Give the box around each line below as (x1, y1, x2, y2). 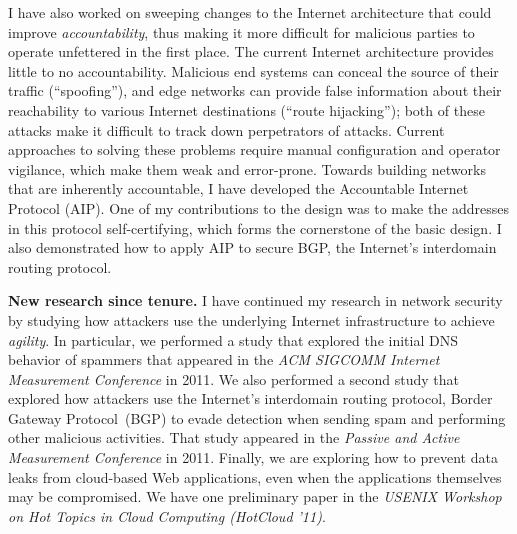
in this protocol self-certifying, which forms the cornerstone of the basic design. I (8, 217, 502, 238)
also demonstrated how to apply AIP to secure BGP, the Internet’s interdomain (8, 237, 497, 258)
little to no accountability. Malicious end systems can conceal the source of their (8, 60, 499, 81)
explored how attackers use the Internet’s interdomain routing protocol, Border (8, 388, 493, 409)
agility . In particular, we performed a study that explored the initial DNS (8, 329, 458, 350)
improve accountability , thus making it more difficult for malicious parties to (8, 21, 475, 42)
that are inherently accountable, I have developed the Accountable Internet (8, 178, 469, 199)
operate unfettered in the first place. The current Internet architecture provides (8, 41, 494, 62)
